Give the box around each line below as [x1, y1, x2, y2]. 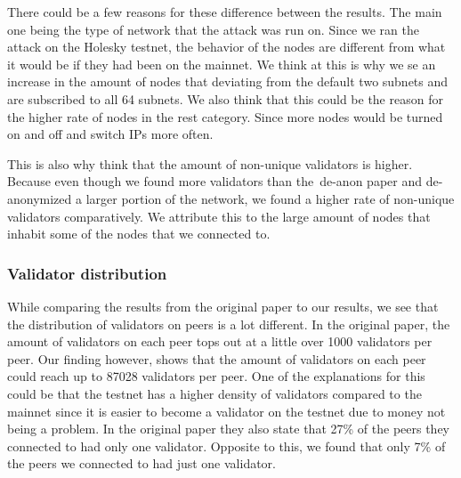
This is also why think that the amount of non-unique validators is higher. [7, 154, 413, 173]
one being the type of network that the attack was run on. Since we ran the [7, 20, 419, 38]
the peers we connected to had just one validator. [7, 454, 276, 473]
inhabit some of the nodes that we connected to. [7, 224, 271, 243]
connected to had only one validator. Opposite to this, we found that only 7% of [7, 436, 446, 455]
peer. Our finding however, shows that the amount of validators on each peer [7, 349, 426, 368]
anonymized [7, 189, 72, 207]
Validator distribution [7, 262, 167, 284]
